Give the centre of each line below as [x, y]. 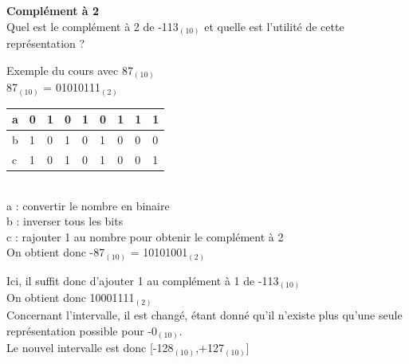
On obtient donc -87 [56, 252]
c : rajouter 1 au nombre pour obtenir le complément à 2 [145, 236]
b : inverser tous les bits [65, 221]
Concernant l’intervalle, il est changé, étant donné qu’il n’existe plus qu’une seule [204, 314]
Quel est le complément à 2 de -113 [92, 26]
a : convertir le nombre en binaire [88, 205]
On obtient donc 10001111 [71, 297]
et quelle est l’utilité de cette [274, 26]
